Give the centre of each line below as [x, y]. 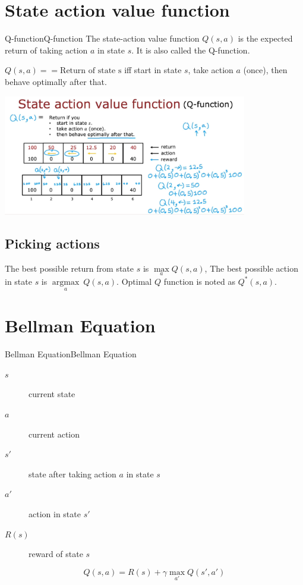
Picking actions [52, 243]
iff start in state [153, 70]
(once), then [265, 70]
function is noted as [199, 281]
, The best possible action [251, 268]
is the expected [265, 38]
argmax [66, 282]
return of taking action [46, 50]
